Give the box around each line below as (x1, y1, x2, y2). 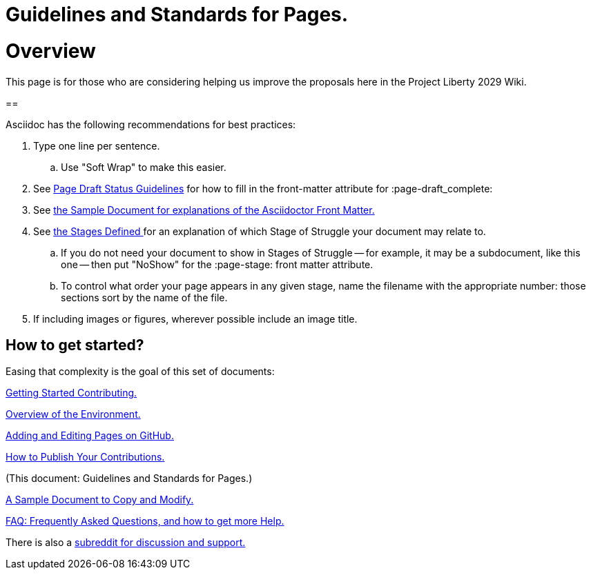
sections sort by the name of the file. (61, 291, 228, 303)
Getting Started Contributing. (6, 387, 137, 399)
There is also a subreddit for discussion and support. (6, 536, 246, 549)
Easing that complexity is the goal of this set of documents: (6, 365, 275, 378)
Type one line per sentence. (33, 139, 160, 152)
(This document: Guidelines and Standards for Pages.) (6, 472, 253, 485)
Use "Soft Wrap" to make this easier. (61, 161, 226, 173)
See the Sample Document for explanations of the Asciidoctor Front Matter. (33, 203, 375, 216)
